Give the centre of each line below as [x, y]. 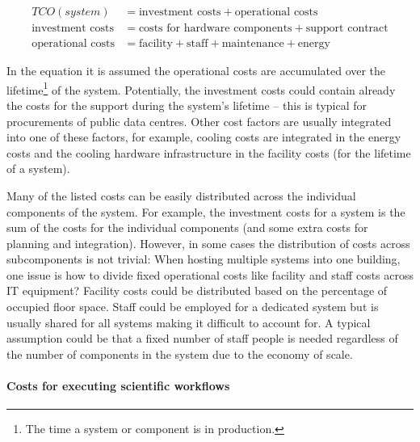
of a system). [38, 168]
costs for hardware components [215, 29]
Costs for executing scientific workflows [118, 386]
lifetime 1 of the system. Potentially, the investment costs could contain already [201, 88]
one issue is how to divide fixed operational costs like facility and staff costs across [210, 274]
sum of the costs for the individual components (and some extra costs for [187, 227]
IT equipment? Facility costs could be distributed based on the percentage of [197, 290]
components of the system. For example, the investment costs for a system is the [206, 211]
